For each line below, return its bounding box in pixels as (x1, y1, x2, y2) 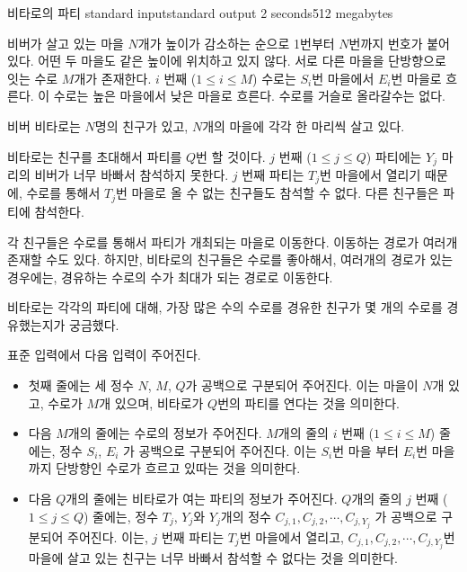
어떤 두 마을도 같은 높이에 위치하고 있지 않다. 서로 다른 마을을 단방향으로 (38, 51, 446, 70)
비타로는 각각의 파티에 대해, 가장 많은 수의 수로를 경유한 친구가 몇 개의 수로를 (7, 298, 443, 317)
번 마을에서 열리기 (320, 165, 421, 184)
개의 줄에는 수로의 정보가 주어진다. (67, 424, 262, 442)
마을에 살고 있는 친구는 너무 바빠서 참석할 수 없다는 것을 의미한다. (28, 548, 398, 567)
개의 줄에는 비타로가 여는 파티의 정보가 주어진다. (66, 489, 338, 508)
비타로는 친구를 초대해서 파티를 (7, 147, 182, 165)
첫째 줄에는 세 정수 (28, 376, 134, 395)
